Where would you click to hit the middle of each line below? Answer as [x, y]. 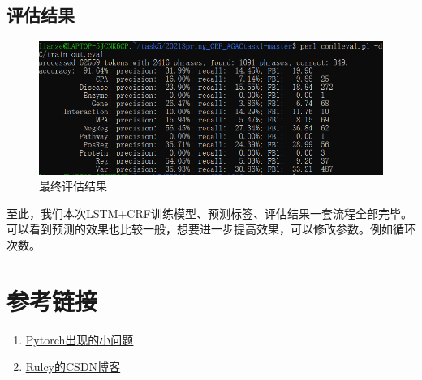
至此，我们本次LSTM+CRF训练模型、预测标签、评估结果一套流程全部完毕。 [209, 213]
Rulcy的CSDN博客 [73, 367]
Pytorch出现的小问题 [80, 339]
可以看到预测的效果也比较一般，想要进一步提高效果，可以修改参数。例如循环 [211, 229]
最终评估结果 [73, 186]
